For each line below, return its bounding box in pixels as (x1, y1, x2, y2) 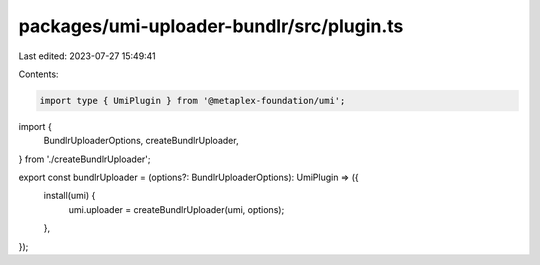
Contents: (18, 68, 59, 80)
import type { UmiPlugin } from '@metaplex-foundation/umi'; (39, 95, 346, 106)
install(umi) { (43, 190, 96, 202)
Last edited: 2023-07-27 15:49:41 (18, 50, 157, 62)
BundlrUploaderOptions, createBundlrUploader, (43, 135, 239, 147)
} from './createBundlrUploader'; (18, 153, 151, 165)
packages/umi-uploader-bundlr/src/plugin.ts (18, 15, 404, 37)
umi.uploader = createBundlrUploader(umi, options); (68, 203, 285, 215)
